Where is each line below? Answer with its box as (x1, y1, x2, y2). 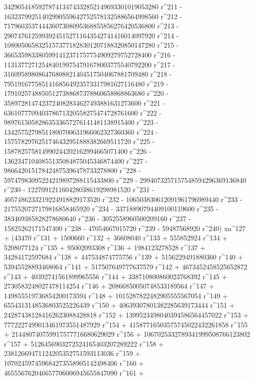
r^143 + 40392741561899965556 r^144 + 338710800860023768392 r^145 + (4, 271, 228, 281)
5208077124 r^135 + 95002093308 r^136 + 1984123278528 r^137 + (4, 242, 205, 252)
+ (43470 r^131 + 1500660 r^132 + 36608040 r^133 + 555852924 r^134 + (4, 233, 228, 243)
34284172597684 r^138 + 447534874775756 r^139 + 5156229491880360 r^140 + (4, 252, 243, 262)
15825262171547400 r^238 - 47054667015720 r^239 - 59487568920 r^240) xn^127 (4, 223, 246, 233)
